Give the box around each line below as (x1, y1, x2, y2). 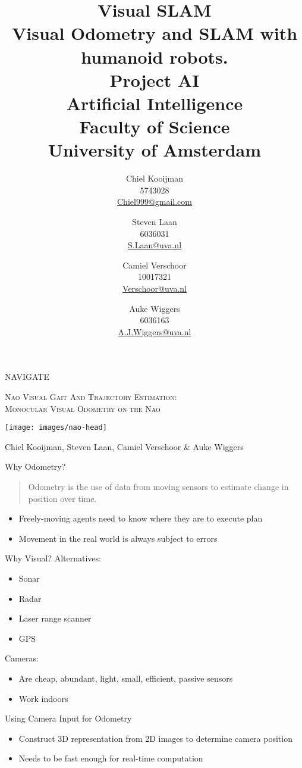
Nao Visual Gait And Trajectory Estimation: (5, 390, 177, 402)
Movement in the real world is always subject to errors (18, 532, 218, 544)
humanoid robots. (81, 44, 228, 68)
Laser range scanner (18, 612, 92, 625)
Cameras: (5, 652, 39, 664)
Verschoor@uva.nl (122, 282, 187, 294)
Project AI (109, 67, 200, 92)
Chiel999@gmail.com (117, 195, 192, 208)
